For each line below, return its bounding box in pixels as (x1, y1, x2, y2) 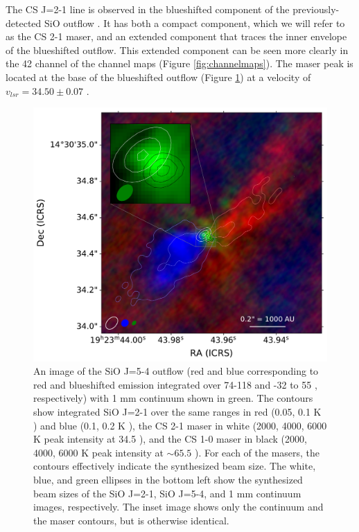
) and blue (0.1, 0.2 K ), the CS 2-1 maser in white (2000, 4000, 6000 (33, 418, 327, 432)
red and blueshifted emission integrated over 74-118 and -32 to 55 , (33, 377, 317, 391)
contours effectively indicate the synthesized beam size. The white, (33, 459, 316, 473)
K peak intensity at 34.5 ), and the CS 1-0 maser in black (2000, (33, 432, 307, 446)
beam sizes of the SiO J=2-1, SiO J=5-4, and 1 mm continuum (33, 486, 301, 500)
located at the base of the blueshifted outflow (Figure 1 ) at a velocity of (6, 69, 311, 84)
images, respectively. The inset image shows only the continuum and (33, 499, 324, 514)
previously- (292, 2, 340, 16)
